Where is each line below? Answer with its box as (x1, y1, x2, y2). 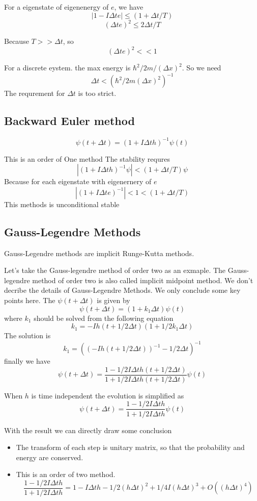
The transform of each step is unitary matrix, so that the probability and (16, 442, 245, 453)
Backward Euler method (4, 113, 135, 129)
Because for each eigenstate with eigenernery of (4, 176, 152, 187)
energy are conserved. (16, 452, 83, 462)
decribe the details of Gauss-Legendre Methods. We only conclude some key (4, 285, 241, 295)
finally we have (4, 356, 50, 366)
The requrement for (4, 88, 65, 98)
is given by (97, 294, 130, 305)
